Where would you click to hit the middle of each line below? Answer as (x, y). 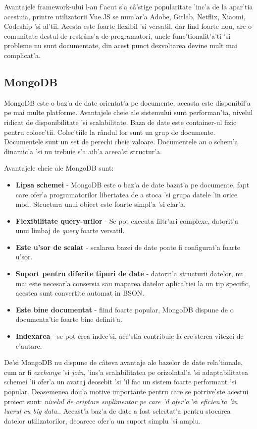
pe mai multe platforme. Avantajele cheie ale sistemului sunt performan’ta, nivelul (128, 112)
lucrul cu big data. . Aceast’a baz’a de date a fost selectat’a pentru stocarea (117, 411)
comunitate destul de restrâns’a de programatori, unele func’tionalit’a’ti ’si (117, 35)
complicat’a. (22, 55)
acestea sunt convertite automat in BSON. (80, 293)
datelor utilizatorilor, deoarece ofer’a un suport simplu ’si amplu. (103, 420)
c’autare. (29, 345)
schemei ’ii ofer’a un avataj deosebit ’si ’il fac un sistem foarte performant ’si (120, 382)
